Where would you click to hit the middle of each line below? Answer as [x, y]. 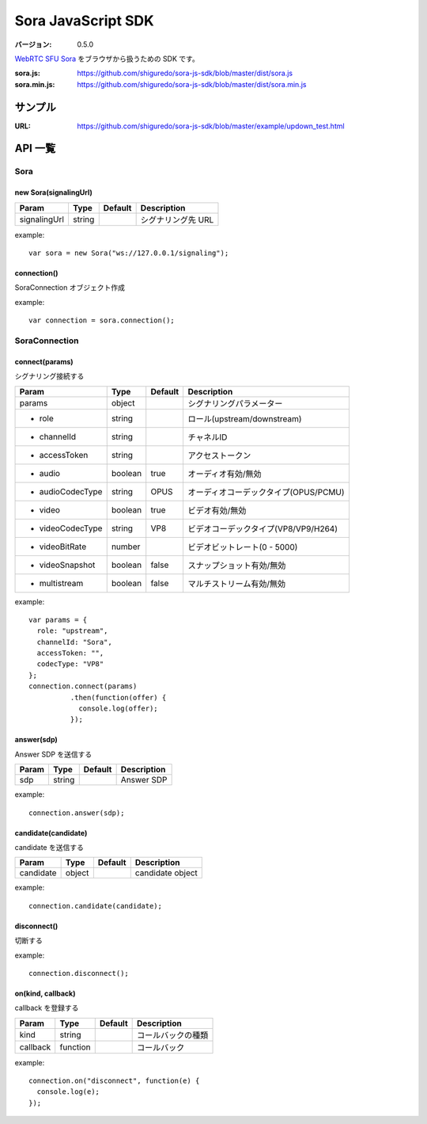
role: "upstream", [72, 631]
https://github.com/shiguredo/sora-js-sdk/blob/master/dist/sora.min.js [192, 84]
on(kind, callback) [45, 993]
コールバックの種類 [173, 1035]
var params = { [58, 619]
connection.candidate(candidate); [95, 906]
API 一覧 [35, 149]
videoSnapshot [67, 565]
